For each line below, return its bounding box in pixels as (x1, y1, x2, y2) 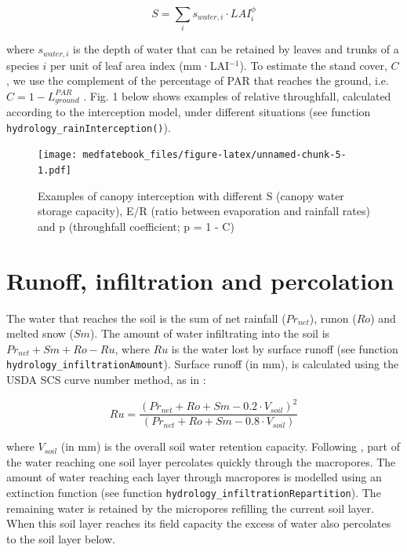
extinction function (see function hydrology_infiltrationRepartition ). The (6, 484, 381, 501)
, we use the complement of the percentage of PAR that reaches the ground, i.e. (6, 72, 389, 89)
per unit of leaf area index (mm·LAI (49, 57, 230, 73)
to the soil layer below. (6, 530, 115, 547)
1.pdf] (38, 165, 71, 177)
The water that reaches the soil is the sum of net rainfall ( (6, 309, 286, 326)
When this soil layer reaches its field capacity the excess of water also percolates (6, 515, 391, 532)
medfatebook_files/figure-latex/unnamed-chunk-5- (82, 149, 347, 161)
